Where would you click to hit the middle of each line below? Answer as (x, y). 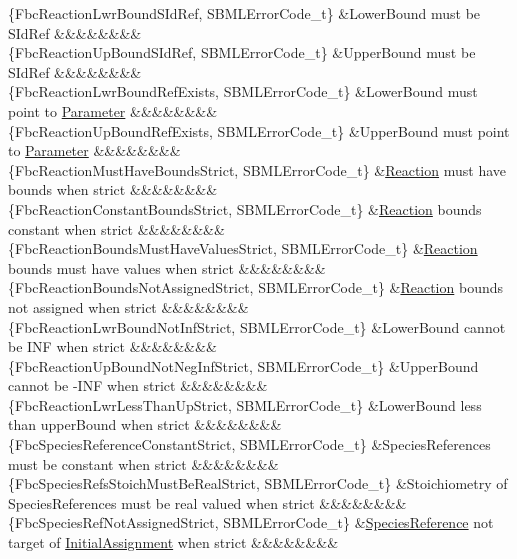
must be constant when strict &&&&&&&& (143, 463)
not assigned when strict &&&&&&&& (128, 306)
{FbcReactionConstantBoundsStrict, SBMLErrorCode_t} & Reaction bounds (245, 208)
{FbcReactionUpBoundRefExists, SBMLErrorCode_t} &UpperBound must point (259, 130)
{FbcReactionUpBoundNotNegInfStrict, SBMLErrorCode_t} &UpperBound (243, 365)
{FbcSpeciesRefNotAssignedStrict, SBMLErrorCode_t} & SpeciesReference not (251, 522)
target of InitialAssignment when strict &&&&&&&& (173, 542)
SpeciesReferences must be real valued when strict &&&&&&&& (207, 502)
